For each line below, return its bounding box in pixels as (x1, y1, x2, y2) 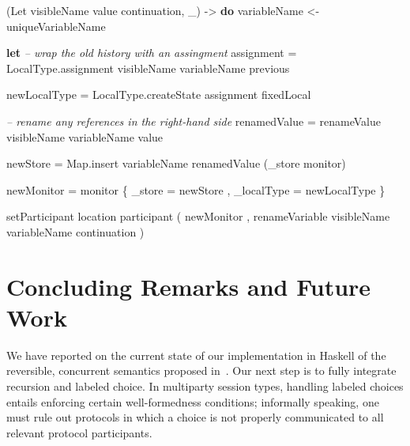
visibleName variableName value (6, 128, 164, 145)
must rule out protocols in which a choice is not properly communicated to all (6, 409, 384, 425)
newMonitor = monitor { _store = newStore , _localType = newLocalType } (6, 181, 386, 198)
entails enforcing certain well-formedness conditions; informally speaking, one (6, 393, 379, 410)
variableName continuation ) (6, 223, 145, 240)
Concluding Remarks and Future (6, 270, 371, 302)
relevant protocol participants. (6, 424, 152, 440)
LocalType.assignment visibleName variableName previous (6, 59, 290, 76)
